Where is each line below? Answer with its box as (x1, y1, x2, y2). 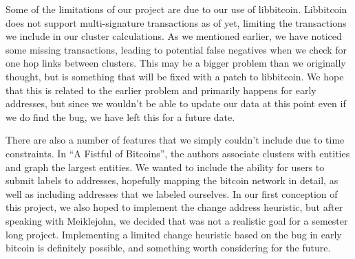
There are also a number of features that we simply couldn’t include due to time (6, 133, 345, 147)
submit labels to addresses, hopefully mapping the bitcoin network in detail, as (6, 173, 338, 188)
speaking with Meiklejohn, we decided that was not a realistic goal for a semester (6, 213, 348, 227)
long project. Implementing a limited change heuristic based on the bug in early (6, 227, 342, 241)
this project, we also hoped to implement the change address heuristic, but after (6, 200, 343, 214)
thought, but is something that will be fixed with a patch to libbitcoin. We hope (6, 69, 344, 83)
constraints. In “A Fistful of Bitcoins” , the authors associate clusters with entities (6, 146, 350, 160)
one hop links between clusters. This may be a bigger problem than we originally (6, 56, 346, 70)
